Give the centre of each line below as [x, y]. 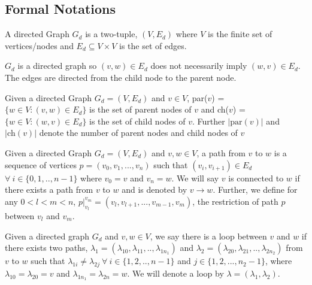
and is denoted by [155, 190]
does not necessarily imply [199, 66]
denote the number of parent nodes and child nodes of [138, 133]
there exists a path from [49, 190]
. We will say [195, 178]
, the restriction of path [235, 201]
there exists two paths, [46, 248]
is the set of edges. [153, 45]
